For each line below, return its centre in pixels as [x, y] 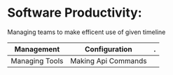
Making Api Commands [108, 60]
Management [37, 49]
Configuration [109, 49]
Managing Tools [37, 60]
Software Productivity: [75, 13]
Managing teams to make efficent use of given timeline [86, 32]
